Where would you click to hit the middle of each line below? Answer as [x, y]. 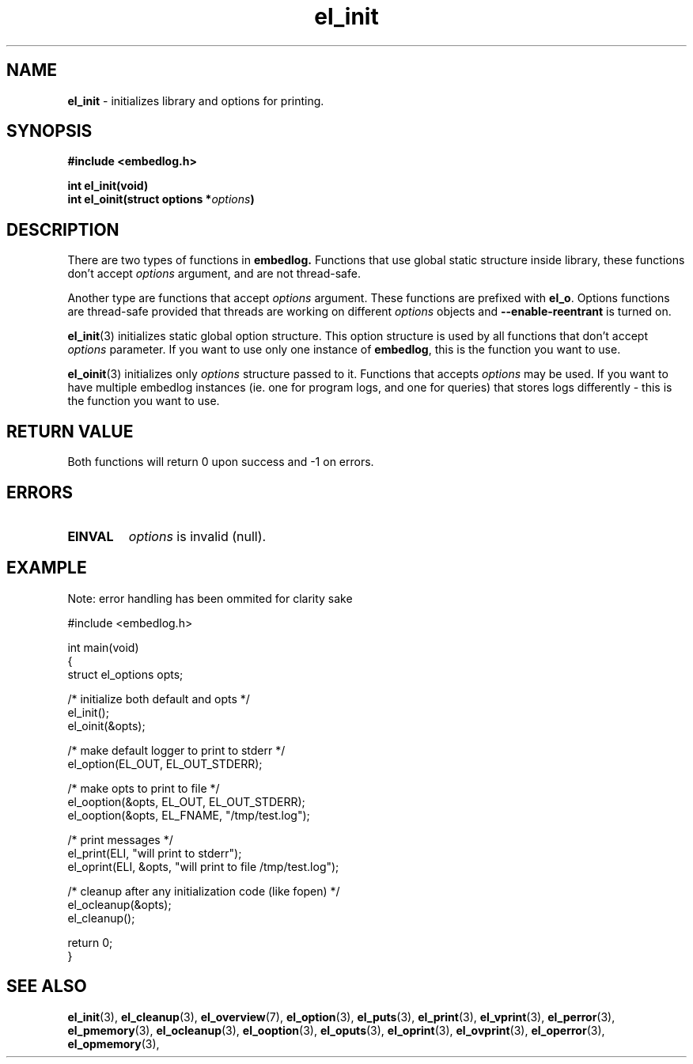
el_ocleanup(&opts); [119, 904]
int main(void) [103, 647]
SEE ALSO [47, 986]
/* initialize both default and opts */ [159, 699]
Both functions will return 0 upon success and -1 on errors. [221, 462]
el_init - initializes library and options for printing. [196, 100]
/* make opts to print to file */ [144, 788]
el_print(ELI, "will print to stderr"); [155, 853]
